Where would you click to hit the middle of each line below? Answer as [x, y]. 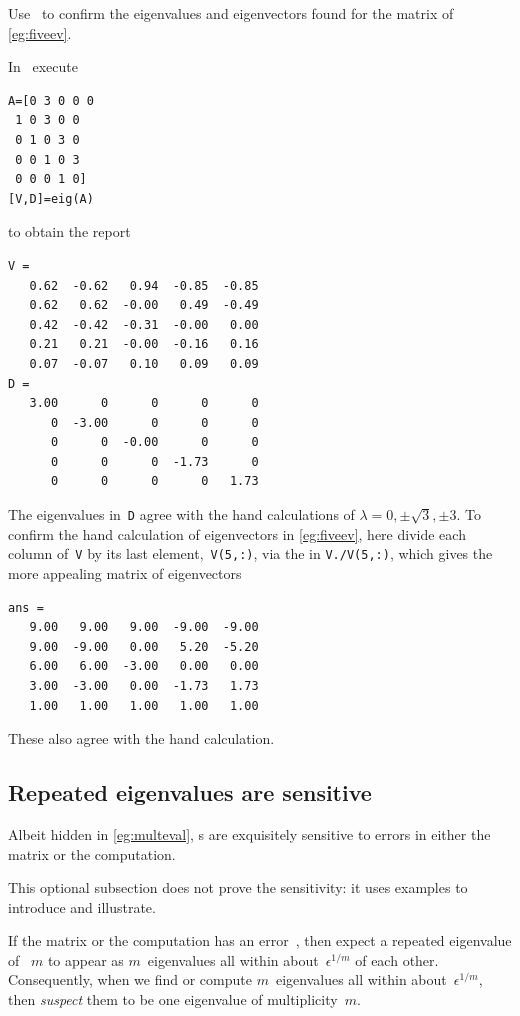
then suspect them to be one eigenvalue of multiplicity [173, 999]
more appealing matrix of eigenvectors [125, 572]
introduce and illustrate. [82, 906]
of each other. [397, 959]
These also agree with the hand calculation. [141, 738]
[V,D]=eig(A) [51, 198]
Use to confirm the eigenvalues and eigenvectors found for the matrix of [231, 13]
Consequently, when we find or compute [130, 979]
